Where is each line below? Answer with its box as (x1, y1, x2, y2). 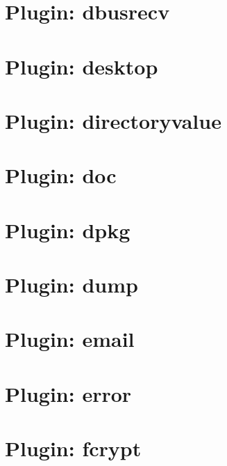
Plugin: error (5, 379, 132, 407)
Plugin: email (5, 325, 135, 353)
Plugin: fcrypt (5, 434, 142, 463)
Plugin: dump (5, 270, 138, 299)
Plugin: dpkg (5, 215, 131, 244)
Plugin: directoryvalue (5, 106, 221, 134)
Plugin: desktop (5, 52, 158, 80)
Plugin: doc (5, 161, 117, 189)
